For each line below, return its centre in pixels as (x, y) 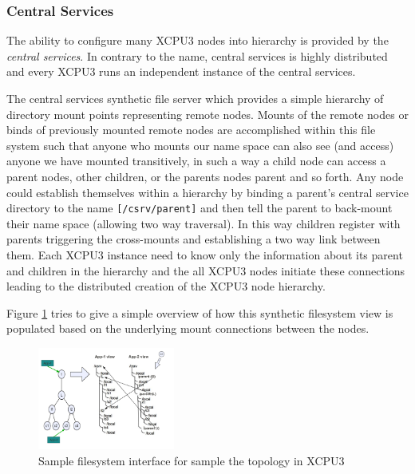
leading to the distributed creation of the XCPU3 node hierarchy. (166, 286)
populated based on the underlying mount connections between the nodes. (188, 328)
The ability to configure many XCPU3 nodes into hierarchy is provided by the (198, 40)
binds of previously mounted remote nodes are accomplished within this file (191, 130)
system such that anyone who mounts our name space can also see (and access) (200, 145)
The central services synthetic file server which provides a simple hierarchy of (195, 98)
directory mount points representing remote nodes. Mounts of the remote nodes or (207, 114)
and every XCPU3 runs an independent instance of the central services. (181, 71)
